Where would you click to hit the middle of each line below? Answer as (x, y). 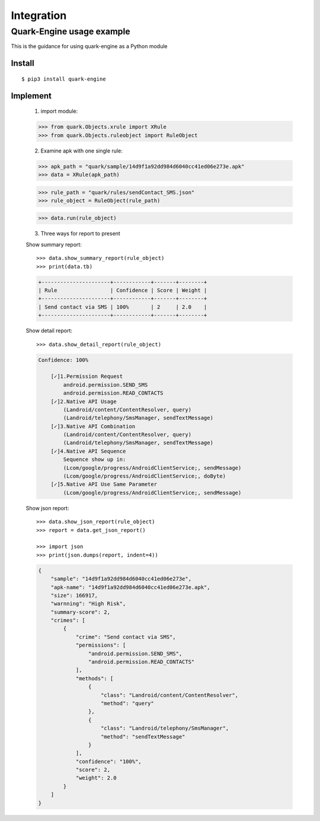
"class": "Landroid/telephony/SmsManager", (165, 728)
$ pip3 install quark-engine (64, 79)
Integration (39, 15)
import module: (59, 111)
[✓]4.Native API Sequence (88, 451)
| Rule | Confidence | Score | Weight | (123, 290)
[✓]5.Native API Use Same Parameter (104, 484)
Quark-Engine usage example (71, 31)
